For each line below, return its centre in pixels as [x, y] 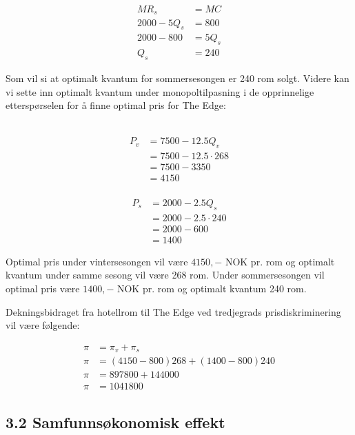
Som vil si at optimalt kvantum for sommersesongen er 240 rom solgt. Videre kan [177, 78]
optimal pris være [43, 288]
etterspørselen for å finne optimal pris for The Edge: [116, 105]
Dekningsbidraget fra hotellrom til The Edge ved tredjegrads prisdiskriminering [173, 311]
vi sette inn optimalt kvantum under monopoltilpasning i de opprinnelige [160, 91]
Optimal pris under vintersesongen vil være [97, 261]
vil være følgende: [43, 325]
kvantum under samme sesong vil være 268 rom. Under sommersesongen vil [165, 275]
